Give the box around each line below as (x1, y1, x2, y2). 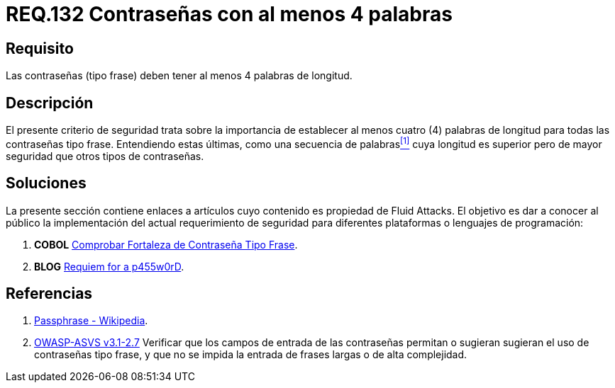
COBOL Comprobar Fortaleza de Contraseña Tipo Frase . (34, 238, 298, 251)
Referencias (6, 284, 93, 302)
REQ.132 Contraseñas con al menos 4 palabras (6, 2, 453, 26)
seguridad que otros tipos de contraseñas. (6, 149, 204, 162)
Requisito (6, 39, 74, 57)
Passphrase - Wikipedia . (34, 314, 148, 327)
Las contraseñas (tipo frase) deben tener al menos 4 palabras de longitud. (6, 69, 353, 82)
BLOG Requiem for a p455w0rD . (34, 260, 184, 273)
